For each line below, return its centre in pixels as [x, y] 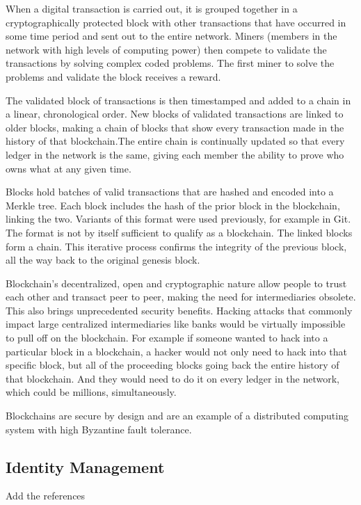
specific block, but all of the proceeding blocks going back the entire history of [173, 365]
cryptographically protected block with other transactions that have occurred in [176, 22]
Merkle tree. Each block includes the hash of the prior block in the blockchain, [173, 205]
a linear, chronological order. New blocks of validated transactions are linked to [175, 114]
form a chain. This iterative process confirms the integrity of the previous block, [176, 246]
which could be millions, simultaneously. [91, 392]
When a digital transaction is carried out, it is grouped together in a [152, 8]
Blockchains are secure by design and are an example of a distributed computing [177, 416]
